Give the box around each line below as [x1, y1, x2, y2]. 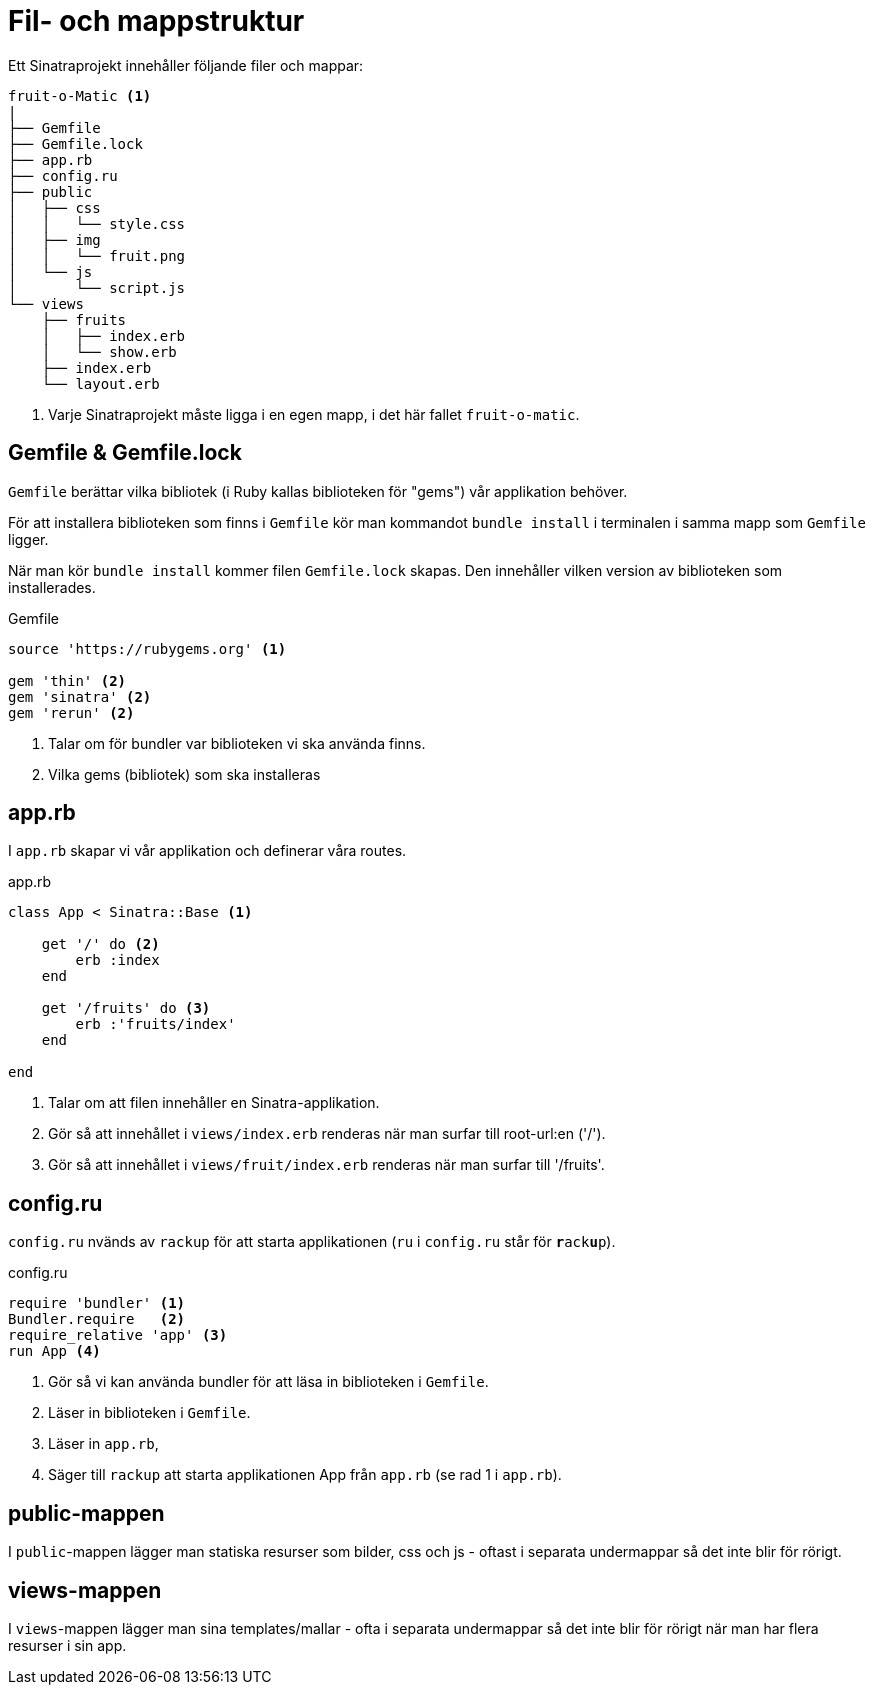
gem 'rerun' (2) [8, 704, 135, 721]
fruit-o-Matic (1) [8, 87, 152, 104]
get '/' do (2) [41, 936, 160, 953]
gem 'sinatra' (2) [8, 688, 152, 705]
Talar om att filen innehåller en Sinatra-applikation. [48, 1094, 380, 1112]
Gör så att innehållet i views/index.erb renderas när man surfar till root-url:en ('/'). [48, 1125, 606, 1143]
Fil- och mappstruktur [8, 4, 305, 38]
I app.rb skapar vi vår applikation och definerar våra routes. [8, 842, 407, 860]
